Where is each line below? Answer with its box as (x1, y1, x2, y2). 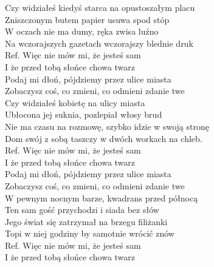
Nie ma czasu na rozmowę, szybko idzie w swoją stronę (5, 120, 209, 132)
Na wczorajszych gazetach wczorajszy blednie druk (5, 36, 193, 49)
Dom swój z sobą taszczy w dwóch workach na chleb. (5, 132, 202, 144)
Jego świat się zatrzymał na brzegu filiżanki (5, 215, 168, 228)
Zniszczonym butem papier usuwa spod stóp (5, 13, 170, 25)
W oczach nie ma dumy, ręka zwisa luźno (5, 25, 159, 38)
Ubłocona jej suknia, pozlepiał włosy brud (5, 108, 162, 121)
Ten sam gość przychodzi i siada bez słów (5, 203, 159, 216)
